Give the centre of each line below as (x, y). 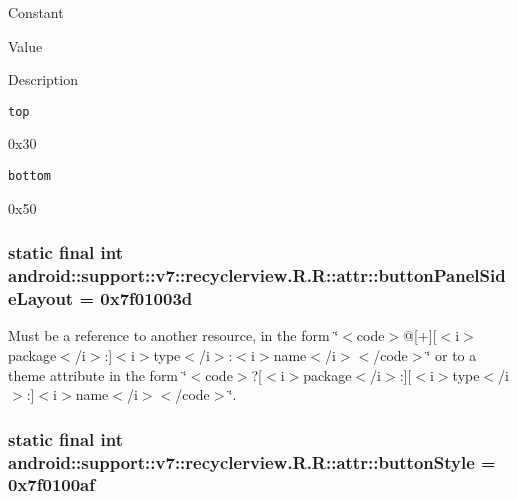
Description (43, 79)
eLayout (41, 298)
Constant (36, 12)
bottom (29, 176)
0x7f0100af (51, 484)
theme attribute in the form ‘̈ (97, 374)
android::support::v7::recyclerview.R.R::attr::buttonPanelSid (257, 275)
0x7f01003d (146, 298)
